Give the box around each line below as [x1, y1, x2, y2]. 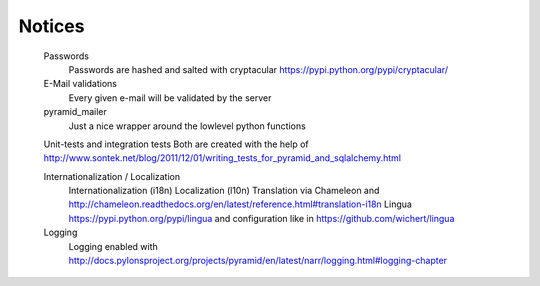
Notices [18, 15, 85, 37]
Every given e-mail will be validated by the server [68, 91, 272, 104]
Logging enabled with [68, 240, 159, 252]
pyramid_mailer [43, 106, 107, 118]
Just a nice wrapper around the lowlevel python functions [68, 120, 307, 132]
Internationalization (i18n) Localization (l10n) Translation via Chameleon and [68, 185, 380, 197]
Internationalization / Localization [43, 170, 181, 182]
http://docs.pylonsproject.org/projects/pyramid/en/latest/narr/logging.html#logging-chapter [68, 255, 448, 267]
